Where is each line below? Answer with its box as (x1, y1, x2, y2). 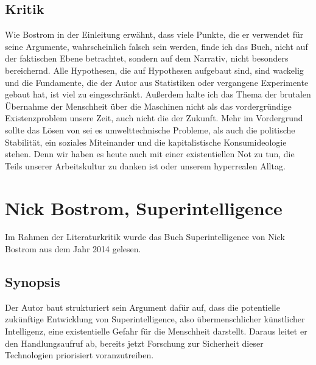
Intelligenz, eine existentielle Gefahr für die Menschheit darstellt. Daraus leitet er (5, 325, 307, 338)
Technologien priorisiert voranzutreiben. (5, 349, 154, 361)
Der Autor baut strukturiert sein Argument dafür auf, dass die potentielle (5, 300, 280, 313)
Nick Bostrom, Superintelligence (5, 195, 283, 220)
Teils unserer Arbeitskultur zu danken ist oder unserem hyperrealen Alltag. (5, 159, 286, 172)
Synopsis (5, 272, 60, 291)
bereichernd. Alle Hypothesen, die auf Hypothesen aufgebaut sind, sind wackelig (5, 63, 304, 76)
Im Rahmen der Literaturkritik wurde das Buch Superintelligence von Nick (5, 230, 285, 243)
